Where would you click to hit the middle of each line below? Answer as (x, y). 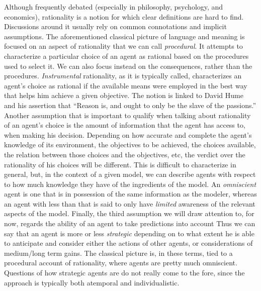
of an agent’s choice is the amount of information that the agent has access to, (125, 125)
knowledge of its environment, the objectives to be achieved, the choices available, (130, 144)
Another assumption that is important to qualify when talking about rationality (127, 115)
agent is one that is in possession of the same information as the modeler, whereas (130, 194)
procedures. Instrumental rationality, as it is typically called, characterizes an (123, 76)
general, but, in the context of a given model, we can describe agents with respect (130, 174)
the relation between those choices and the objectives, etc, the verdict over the (125, 154)
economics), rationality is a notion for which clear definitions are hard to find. (124, 16)
